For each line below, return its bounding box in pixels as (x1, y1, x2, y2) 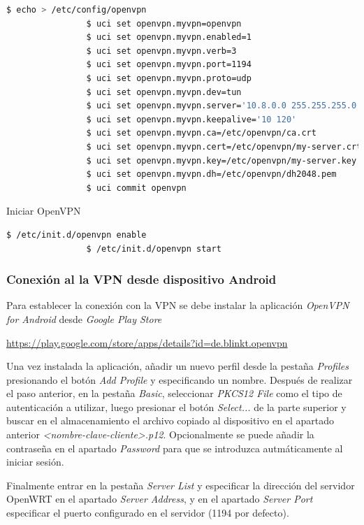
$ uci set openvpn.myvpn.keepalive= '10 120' (86, 114, 297, 124)
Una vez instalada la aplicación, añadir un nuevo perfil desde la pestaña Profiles (6, 359, 349, 373)
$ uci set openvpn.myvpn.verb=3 (86, 45, 237, 56)
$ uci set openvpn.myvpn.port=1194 (86, 59, 252, 70)
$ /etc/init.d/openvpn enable (6, 229, 147, 240)
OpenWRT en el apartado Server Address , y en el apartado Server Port (6, 491, 313, 506)
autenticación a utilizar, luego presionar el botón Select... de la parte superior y (6, 399, 347, 414)
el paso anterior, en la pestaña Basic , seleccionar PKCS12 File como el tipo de (6, 386, 342, 401)
